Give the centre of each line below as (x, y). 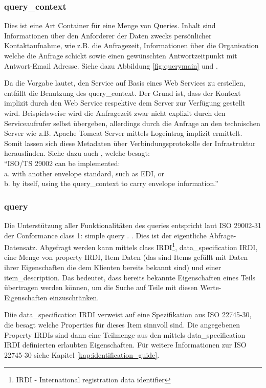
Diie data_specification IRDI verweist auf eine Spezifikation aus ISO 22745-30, (128, 314)
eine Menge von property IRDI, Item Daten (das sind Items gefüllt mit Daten (126, 257)
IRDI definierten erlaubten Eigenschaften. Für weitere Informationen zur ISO (125, 345)
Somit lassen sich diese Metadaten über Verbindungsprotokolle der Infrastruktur (130, 143)
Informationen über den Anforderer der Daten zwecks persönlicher (108, 35)
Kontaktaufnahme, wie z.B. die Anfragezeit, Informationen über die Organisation (131, 45)
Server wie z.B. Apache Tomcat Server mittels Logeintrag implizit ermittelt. (123, 133)
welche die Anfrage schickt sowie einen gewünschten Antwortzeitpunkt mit (121, 55)
